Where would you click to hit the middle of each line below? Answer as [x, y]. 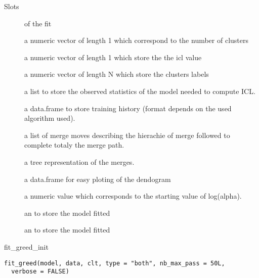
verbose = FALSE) [40, 272]
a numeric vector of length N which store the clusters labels [117, 74]
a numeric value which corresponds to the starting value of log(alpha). [133, 196]
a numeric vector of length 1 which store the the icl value [113, 57]
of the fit [38, 23]
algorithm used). [50, 118]
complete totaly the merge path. [74, 145]
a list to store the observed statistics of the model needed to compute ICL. [140, 91]
